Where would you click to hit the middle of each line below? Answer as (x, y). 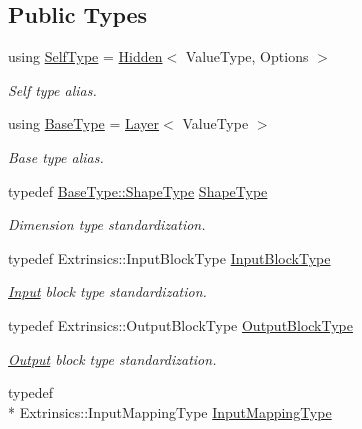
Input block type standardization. (107, 291)
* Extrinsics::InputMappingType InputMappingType (170, 411)
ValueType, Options (247, 56)
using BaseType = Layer (84, 123)
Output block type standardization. (112, 358)
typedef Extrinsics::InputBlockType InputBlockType (169, 257)
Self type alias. (52, 89)
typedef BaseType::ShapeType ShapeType (138, 190)
